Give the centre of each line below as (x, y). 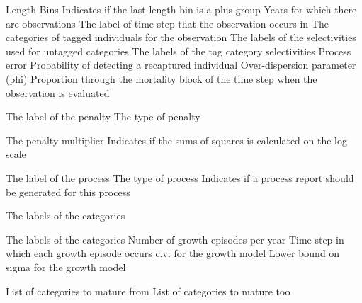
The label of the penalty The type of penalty (103, 116)
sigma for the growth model (66, 267)
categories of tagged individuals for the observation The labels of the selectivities (181, 37)
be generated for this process (68, 191)
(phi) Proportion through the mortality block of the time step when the (162, 78)
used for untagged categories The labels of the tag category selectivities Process (179, 51)
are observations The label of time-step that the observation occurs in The (167, 23)
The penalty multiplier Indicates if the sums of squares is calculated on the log (176, 140)
